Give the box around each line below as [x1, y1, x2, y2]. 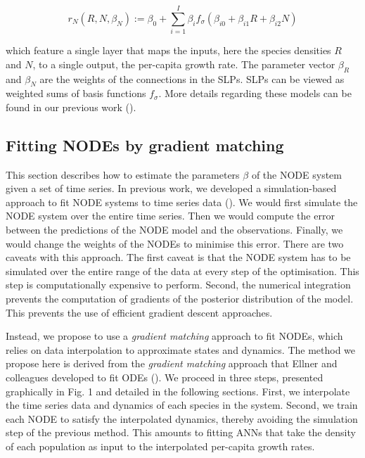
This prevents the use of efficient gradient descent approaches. [6, 305, 273, 319]
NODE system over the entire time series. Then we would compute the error [6, 208, 335, 223]
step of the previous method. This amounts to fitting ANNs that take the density [6, 425, 356, 440]
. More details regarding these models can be [158, 86, 352, 101]
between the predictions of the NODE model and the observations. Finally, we [6, 222, 343, 237]
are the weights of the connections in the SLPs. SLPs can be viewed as [39, 71, 345, 86]
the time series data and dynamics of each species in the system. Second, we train [6, 397, 358, 412]
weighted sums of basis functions [6, 86, 146, 101]
